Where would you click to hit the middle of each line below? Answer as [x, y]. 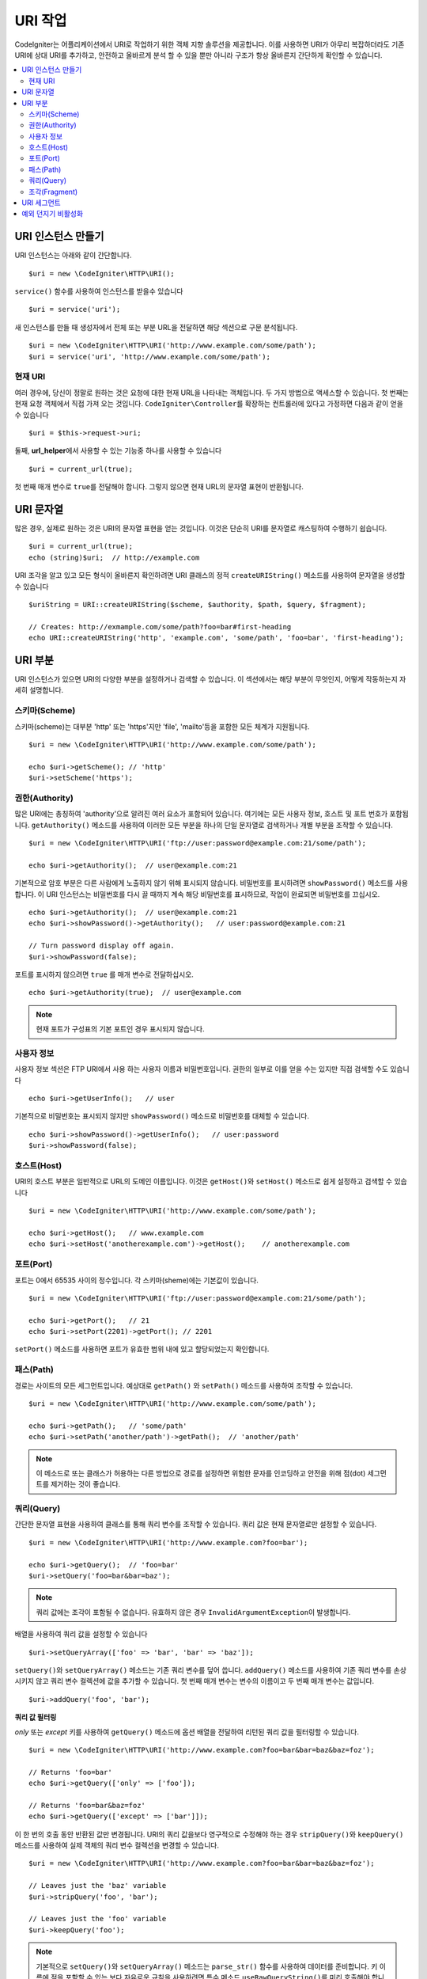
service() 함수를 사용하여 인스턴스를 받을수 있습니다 [99, 291]
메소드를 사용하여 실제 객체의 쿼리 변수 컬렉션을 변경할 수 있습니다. [117, 1845]
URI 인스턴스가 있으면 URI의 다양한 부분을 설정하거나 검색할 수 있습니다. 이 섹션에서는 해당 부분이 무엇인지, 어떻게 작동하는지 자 [210, 679]
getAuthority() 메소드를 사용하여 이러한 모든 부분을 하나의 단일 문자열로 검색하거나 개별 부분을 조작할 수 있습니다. [212, 825]
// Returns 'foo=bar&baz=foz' [87, 1805]
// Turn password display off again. [102, 946]
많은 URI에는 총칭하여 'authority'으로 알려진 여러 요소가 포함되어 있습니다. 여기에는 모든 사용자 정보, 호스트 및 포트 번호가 [201, 814]
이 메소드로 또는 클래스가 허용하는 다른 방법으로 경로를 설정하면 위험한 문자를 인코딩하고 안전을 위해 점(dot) [201, 1473]
